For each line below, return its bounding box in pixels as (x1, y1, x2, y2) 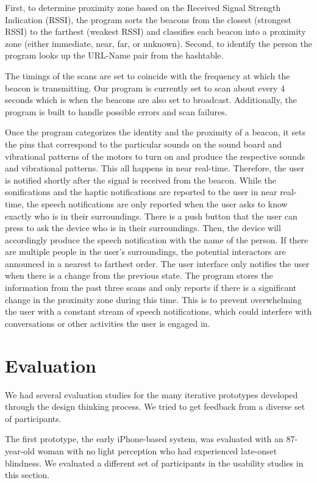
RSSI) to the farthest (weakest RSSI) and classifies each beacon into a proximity (5, 25, 306, 38)
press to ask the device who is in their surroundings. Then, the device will (5, 221, 281, 234)
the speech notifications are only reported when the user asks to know (26, 197, 288, 210)
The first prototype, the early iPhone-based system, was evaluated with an (5, 432, 283, 445)
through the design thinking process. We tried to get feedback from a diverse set (5, 400, 305, 413)
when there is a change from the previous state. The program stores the (5, 269, 273, 282)
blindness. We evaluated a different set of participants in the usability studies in (5, 456, 304, 469)
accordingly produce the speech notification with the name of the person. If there (5, 233, 308, 246)
